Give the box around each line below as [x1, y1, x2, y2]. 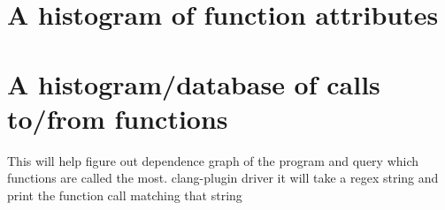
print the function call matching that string [7, 185, 242, 204]
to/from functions [7, 100, 228, 136]
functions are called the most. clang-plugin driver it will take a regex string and [7, 169, 439, 187]
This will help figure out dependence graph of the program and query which [7, 151, 419, 169]
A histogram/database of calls [7, 65, 380, 101]
